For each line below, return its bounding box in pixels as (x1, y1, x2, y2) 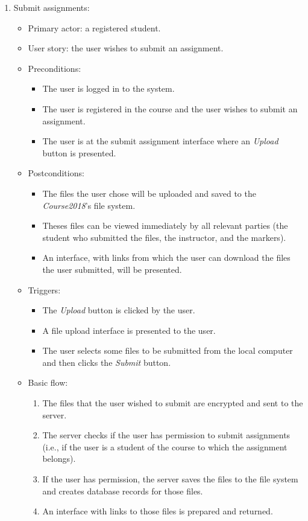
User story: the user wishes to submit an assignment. (28, 42, 224, 54)
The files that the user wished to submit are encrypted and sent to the (42, 397, 303, 409)
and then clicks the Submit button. (42, 356, 171, 368)
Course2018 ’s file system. (42, 199, 136, 211)
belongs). (42, 452, 76, 465)
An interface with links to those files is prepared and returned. (42, 505, 273, 517)
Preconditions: (28, 62, 81, 74)
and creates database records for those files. (42, 484, 203, 497)
